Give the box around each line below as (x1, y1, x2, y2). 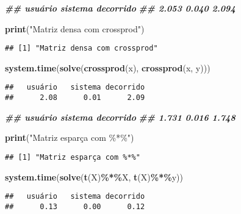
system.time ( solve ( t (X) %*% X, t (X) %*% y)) (5, 170, 183, 183)
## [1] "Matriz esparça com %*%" (5, 152, 140, 162)
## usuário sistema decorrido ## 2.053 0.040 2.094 (5, 2, 236, 14)
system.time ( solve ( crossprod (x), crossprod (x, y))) (5, 61, 210, 74)
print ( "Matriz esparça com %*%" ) (5, 131, 134, 144)
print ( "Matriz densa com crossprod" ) (5, 22, 145, 35)
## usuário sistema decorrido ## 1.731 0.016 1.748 (5, 110, 236, 123)
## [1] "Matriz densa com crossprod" (5, 44, 158, 53)
